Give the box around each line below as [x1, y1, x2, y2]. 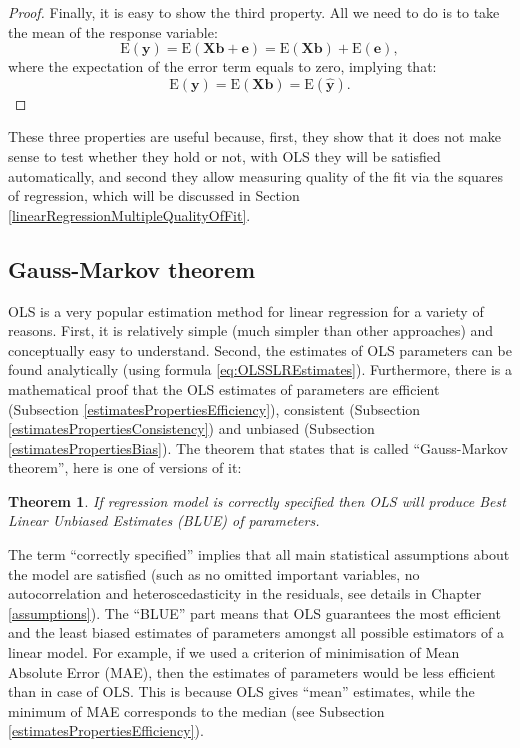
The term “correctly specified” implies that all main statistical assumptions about [8, 544, 510, 565]
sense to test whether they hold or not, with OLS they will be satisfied [8, 145, 441, 166]
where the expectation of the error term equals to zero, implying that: [8, 56, 437, 77]
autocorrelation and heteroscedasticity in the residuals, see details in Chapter [8, 583, 482, 604]
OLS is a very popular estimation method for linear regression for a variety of [8, 300, 484, 321]
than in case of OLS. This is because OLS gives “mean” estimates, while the [8, 681, 475, 702]
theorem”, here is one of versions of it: [8, 457, 242, 478]
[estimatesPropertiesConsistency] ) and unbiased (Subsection [8, 418, 375, 439]
